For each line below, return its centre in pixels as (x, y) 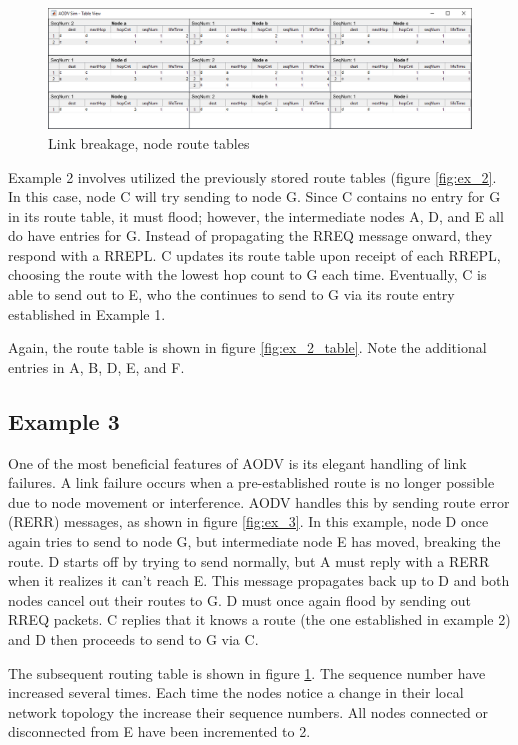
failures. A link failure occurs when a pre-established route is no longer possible (251, 482)
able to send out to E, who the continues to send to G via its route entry (231, 294)
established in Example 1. (87, 313)
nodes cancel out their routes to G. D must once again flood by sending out (240, 599)
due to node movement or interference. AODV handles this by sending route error (259, 501)
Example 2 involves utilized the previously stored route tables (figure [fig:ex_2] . (252, 176)
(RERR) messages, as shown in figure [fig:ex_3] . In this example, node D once (248, 521)
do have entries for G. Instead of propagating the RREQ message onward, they (250, 235)
